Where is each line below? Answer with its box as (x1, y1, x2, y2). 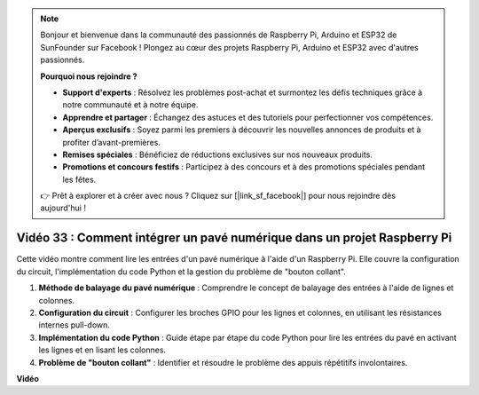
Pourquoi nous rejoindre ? (40, 71, 137, 82)
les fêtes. (62, 174, 97, 185)
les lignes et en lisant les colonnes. (38, 344, 167, 355)
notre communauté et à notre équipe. (62, 99, 199, 110)
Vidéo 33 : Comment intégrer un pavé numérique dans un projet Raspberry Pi (16, 231, 452, 246)
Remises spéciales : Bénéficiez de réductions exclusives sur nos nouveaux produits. (62, 149, 373, 160)
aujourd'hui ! (40, 202, 86, 213)
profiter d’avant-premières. (62, 137, 161, 147)
